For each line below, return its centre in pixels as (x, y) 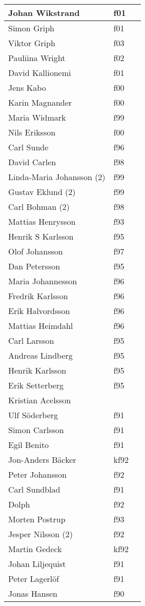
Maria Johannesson (43, 281)
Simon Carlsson (36, 430)
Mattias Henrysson (42, 221)
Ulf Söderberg (33, 415)
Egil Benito (29, 445)
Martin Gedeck (35, 549)
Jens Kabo (27, 87)
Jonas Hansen (33, 593)
